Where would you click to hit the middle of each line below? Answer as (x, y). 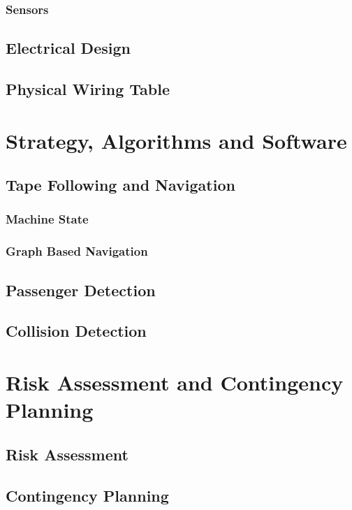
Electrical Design (68, 48)
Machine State (47, 219)
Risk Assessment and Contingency (175, 382)
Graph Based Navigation (77, 251)
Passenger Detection (81, 290)
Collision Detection (76, 331)
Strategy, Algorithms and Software (176, 140)
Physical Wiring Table (88, 89)
